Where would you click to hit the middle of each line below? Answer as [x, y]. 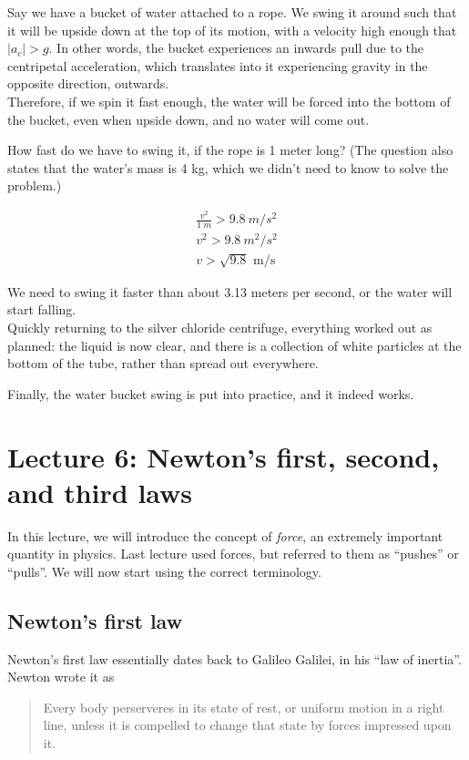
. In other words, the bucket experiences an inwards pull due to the [236, 48]
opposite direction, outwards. [88, 83]
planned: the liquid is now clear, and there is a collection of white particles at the [234, 345]
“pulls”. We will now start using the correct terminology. [164, 571]
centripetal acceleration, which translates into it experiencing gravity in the [218, 65]
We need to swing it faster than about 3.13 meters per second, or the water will [230, 291]
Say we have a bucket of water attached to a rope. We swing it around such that [232, 12]
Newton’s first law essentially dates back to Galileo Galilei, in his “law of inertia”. [234, 658]
